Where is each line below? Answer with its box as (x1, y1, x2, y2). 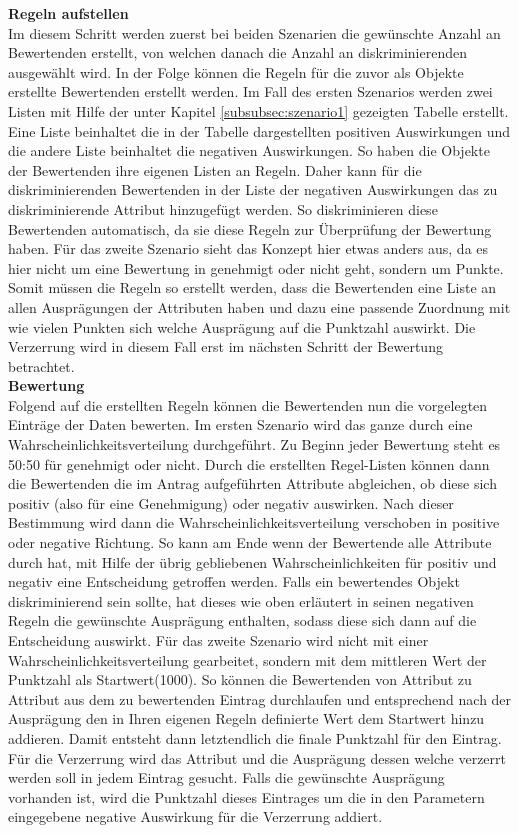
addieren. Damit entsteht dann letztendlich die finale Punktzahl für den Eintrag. (8, 727, 502, 748)
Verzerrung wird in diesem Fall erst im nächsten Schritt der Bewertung (8, 336, 443, 357)
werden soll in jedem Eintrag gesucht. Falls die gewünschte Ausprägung (8, 767, 445, 788)
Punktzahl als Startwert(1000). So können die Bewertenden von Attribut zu (8, 669, 472, 690)
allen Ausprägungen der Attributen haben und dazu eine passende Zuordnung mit (8, 296, 511, 317)
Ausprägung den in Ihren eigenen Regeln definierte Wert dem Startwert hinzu (8, 708, 485, 729)
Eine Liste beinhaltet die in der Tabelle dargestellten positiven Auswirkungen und (8, 120, 511, 141)
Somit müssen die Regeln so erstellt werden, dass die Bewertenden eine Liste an (8, 277, 497, 298)
